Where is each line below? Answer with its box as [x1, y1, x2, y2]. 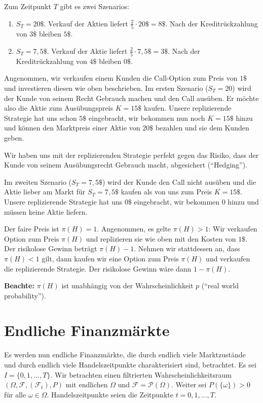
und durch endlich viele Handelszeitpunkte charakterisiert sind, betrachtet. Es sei [4, 359, 256, 370]
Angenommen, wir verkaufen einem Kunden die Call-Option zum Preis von [4, 73, 238, 83]
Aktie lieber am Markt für [4, 186, 86, 197]
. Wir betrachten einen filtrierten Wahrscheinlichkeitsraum [50, 369, 232, 380]
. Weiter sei [171, 379, 207, 390]
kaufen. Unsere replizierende [143, 103, 232, 113]
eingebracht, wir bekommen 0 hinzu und [134, 196, 259, 207]
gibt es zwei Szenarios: [60, 1, 130, 11]
